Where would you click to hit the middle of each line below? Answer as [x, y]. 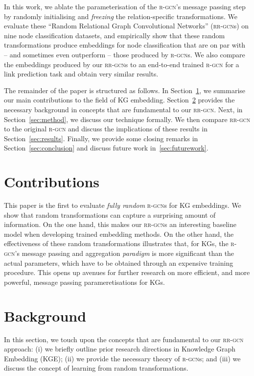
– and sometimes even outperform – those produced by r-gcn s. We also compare [125, 54]
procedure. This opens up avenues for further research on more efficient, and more [127, 272]
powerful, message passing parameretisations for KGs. [84, 282]
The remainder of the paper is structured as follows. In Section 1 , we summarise [125, 90]
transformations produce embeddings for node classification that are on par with [125, 45]
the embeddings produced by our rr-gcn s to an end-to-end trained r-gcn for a [122, 64]
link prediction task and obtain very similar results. [81, 74]
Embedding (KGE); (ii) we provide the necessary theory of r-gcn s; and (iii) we [122, 358]
